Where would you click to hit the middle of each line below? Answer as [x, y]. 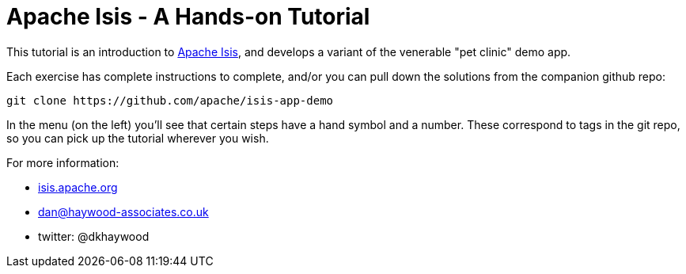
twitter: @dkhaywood [94, 236]
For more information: [63, 162]
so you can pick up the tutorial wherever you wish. [138, 138]
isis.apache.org [78, 187]
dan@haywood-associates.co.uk [123, 211]
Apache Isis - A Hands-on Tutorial [188, 17]
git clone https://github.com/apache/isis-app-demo [170, 100]
